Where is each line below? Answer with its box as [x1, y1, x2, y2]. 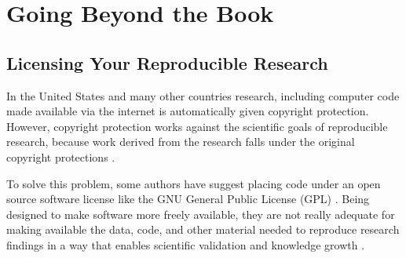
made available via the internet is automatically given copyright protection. [6, 103, 369, 119]
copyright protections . [6, 148, 115, 165]
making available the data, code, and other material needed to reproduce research [6, 221, 400, 238]
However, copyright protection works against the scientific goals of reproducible [6, 118, 388, 134]
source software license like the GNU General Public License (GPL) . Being [6, 191, 370, 207]
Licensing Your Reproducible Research [6, 50, 328, 74]
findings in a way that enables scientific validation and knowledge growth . [6, 236, 365, 253]
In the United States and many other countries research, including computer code [6, 87, 400, 104]
